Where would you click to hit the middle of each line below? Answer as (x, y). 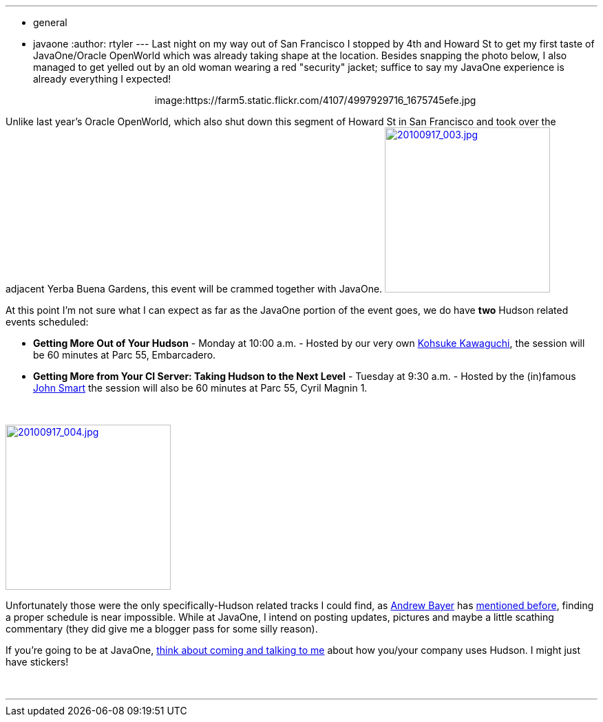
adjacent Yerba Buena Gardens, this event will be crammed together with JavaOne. (194, 289)
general (50, 22)
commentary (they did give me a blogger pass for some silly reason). (162, 629)
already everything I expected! (102, 79)
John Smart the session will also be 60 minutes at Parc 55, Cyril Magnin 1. (200, 388)
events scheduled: (47, 322)
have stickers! (37, 662)
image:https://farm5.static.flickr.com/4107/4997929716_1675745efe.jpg (315, 100)
